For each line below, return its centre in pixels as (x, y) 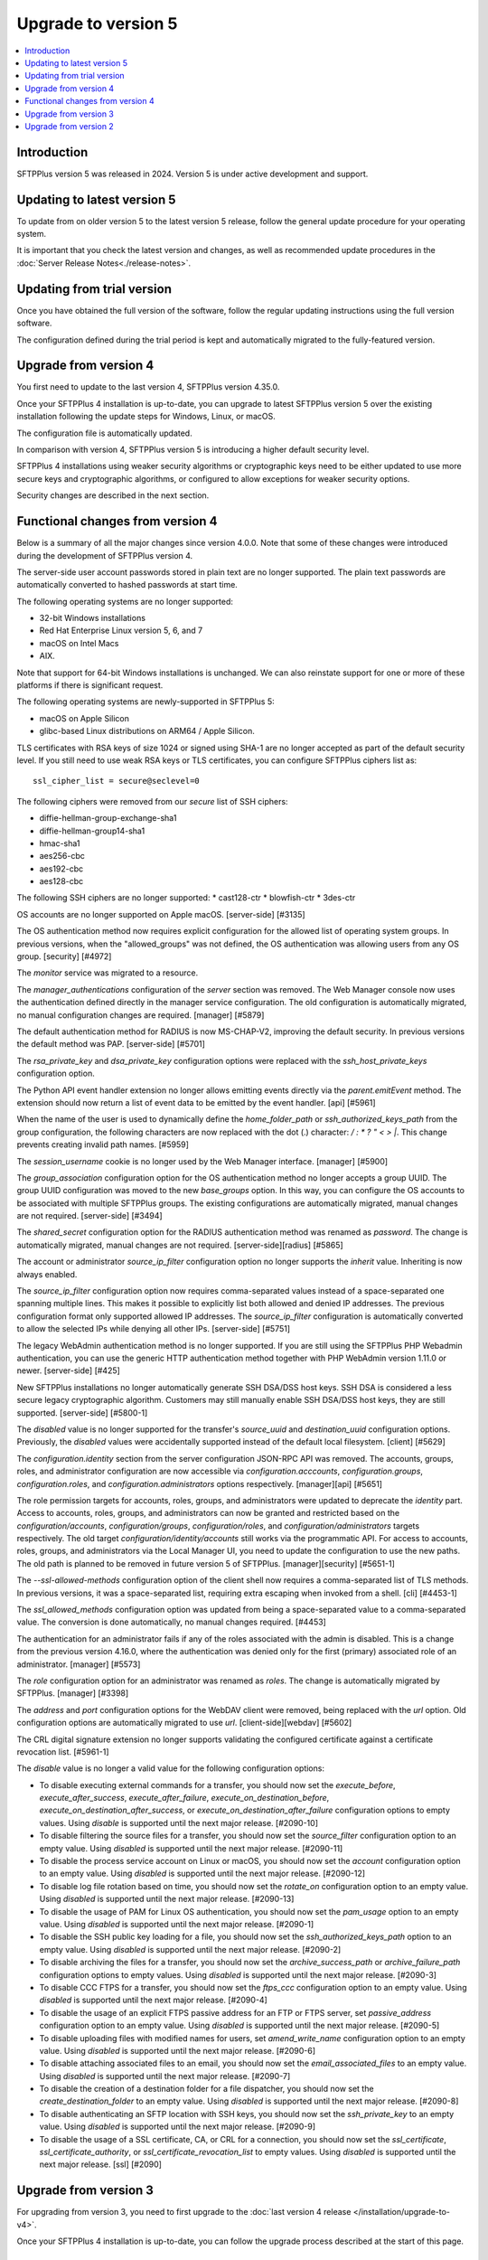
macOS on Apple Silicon (84, 718)
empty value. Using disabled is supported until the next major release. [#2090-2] (190, 1949)
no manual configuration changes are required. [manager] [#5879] (141, 1015)
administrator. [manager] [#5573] (79, 1664)
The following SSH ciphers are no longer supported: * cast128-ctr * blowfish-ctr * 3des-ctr (186, 898)
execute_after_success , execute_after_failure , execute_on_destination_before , (184, 1798)
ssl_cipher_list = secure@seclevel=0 (117, 781)
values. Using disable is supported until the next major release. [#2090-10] (178, 1822)
